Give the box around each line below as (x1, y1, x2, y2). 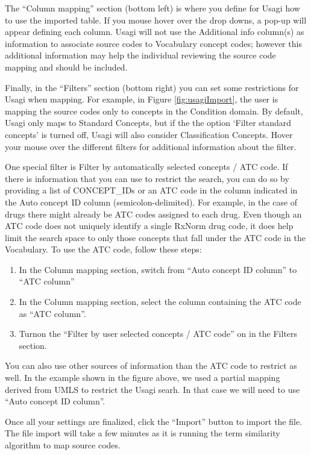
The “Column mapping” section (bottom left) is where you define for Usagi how (5, 2, 300, 14)
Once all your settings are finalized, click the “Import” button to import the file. (5, 415, 303, 427)
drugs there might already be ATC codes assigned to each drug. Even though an (5, 207, 302, 220)
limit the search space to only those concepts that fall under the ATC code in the (5, 231, 306, 243)
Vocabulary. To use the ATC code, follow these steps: (5, 243, 202, 256)
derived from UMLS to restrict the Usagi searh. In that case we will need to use (5, 383, 300, 395)
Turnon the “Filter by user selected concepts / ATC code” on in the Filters (19, 327, 298, 340)
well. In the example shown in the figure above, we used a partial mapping (5, 371, 280, 384)
